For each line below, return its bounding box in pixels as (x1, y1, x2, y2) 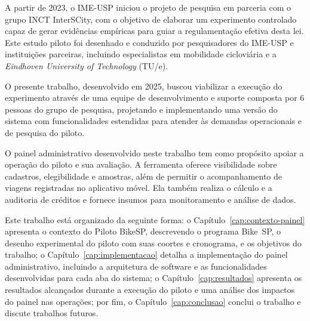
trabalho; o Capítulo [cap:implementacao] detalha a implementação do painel (5, 248, 288, 261)
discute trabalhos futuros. (5, 307, 99, 319)
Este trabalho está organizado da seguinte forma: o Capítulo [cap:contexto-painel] (5, 213, 305, 226)
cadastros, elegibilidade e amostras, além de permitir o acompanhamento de (5, 169, 282, 182)
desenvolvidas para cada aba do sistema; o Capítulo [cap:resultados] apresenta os (5, 271, 302, 284)
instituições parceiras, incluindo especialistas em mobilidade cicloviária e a (5, 48, 277, 60)
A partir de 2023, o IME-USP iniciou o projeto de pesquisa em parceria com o (5, 1, 291, 13)
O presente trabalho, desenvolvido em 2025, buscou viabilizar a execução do (5, 79, 283, 92)
